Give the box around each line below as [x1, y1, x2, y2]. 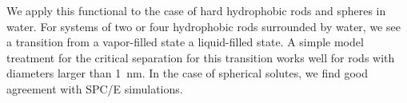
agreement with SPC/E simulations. [6, 80, 183, 97]
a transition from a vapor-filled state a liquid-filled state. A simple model [6, 34, 364, 50]
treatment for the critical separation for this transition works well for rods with [6, 49, 395, 65]
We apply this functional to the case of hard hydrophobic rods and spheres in [6, 2, 386, 18]
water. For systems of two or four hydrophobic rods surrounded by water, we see [6, 18, 401, 34]
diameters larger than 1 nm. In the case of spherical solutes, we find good [6, 65, 369, 81]
